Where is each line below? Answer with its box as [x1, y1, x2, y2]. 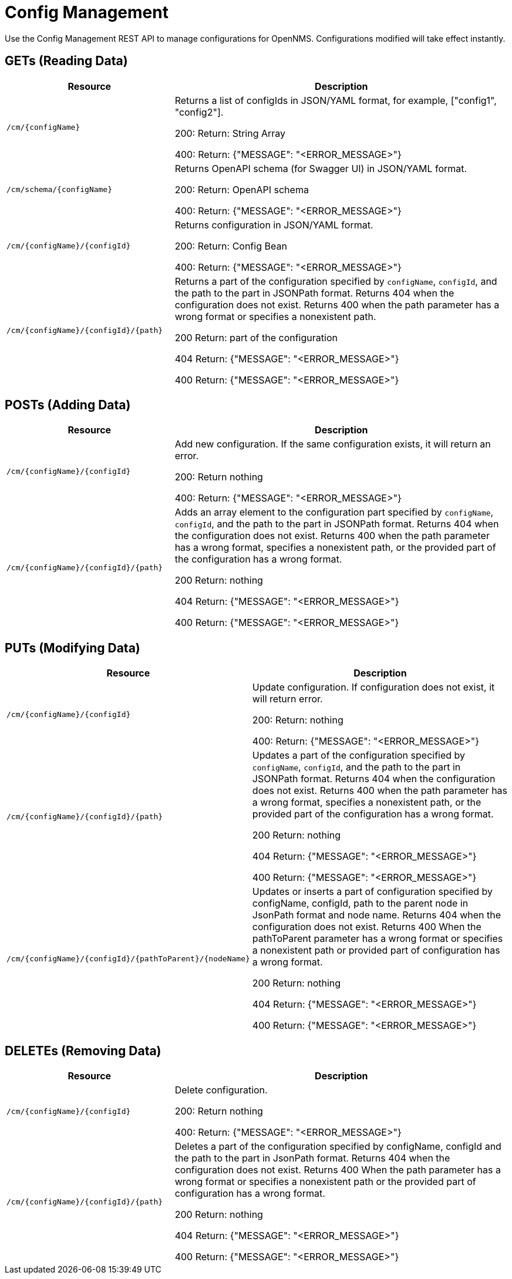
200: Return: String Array [174, 127, 286, 139]
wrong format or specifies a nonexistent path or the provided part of [174, 1176, 476, 1188]
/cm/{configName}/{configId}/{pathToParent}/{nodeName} [6, 954, 250, 963]
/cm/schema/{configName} [6, 185, 113, 194]
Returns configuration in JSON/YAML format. [174, 218, 373, 231]
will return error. [252, 693, 323, 705]
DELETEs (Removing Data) [5, 1043, 161, 1058]
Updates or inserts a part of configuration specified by [252, 886, 493, 898]
